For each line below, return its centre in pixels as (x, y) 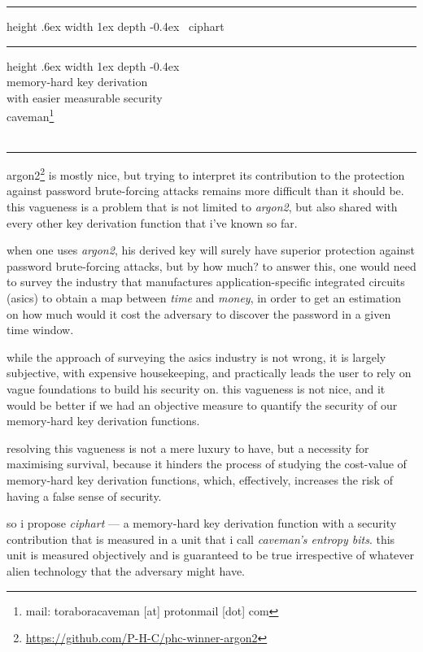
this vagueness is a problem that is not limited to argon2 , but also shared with (202, 207)
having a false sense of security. (84, 496)
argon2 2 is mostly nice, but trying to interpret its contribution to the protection (206, 174)
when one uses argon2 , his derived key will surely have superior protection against (211, 250)
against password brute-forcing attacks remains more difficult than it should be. (205, 191)
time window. (40, 330)
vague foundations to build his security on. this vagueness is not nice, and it (196, 389)
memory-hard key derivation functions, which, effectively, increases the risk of (200, 479)
